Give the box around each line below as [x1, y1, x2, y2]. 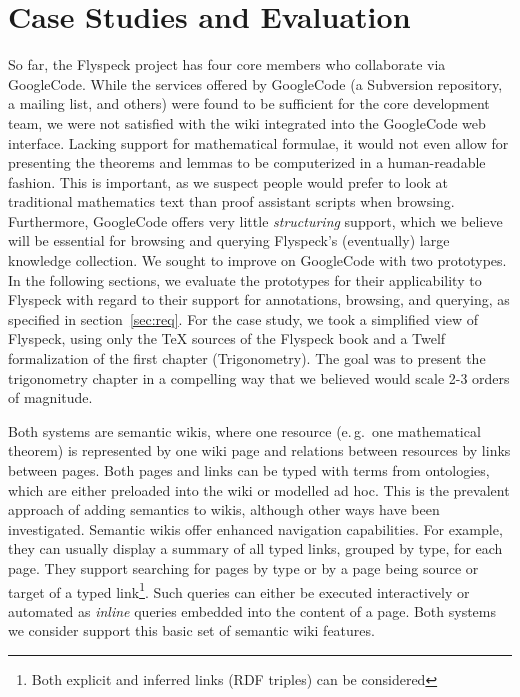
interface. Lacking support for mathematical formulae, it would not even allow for [8, 132, 509, 153]
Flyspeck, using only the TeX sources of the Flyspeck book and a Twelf [8, 328, 446, 349]
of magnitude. [8, 387, 93, 408]
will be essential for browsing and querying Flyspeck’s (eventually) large [8, 230, 450, 251]
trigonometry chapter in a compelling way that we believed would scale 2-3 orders [8, 367, 510, 388]
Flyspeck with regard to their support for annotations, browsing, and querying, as [8, 289, 510, 310]
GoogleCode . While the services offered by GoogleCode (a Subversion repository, [8, 73, 503, 94]
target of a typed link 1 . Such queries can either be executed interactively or [8, 578, 470, 602]
